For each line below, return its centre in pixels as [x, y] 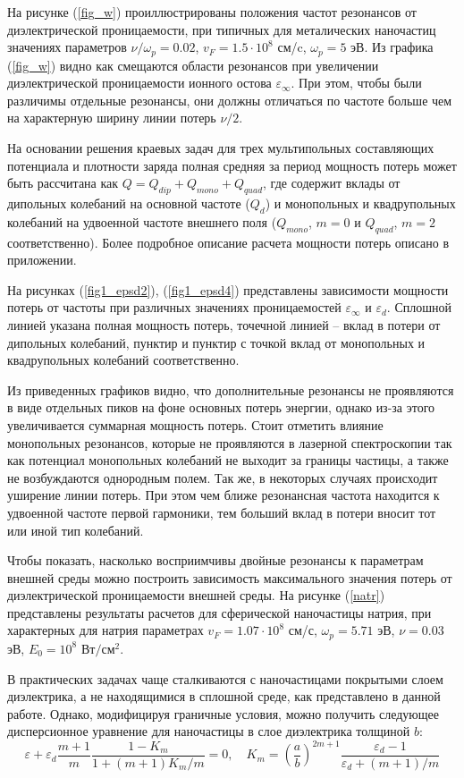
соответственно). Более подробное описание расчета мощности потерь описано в [228, 242]
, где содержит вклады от [332, 183]
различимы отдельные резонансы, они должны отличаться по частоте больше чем [230, 100]
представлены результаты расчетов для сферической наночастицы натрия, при [219, 612]
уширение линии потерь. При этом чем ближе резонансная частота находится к [224, 495]
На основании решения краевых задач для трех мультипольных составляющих [221, 148]
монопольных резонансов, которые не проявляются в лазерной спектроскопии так [230, 442]
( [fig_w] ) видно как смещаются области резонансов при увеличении [193, 65]
